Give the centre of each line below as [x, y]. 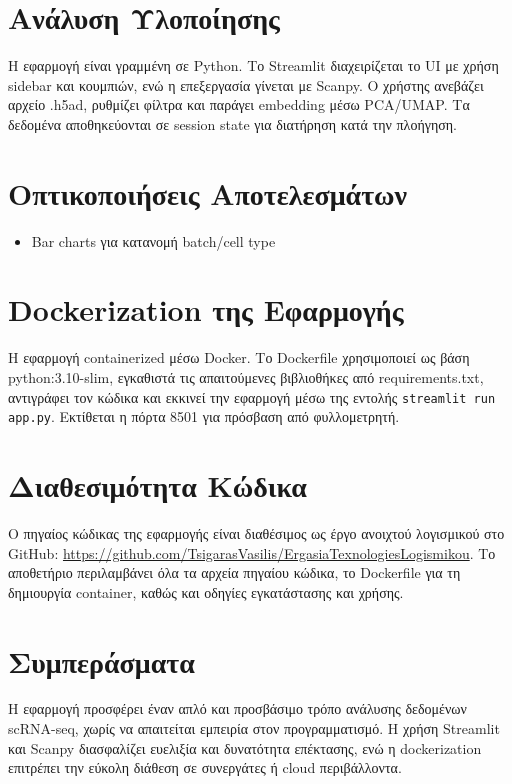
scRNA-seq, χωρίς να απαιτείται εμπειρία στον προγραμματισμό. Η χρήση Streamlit [254, 728]
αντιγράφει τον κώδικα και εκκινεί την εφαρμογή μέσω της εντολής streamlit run [252, 396]
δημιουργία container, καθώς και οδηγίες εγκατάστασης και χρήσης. [206, 591]
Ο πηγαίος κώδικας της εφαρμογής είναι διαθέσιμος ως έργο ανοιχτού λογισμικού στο [256, 532]
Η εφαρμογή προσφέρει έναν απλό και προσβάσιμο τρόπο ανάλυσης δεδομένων [237, 708]
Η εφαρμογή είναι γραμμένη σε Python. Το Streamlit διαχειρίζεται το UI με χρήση [253, 65]
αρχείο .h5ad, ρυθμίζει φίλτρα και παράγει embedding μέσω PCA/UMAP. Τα [239, 104]
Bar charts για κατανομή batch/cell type [153, 240]
